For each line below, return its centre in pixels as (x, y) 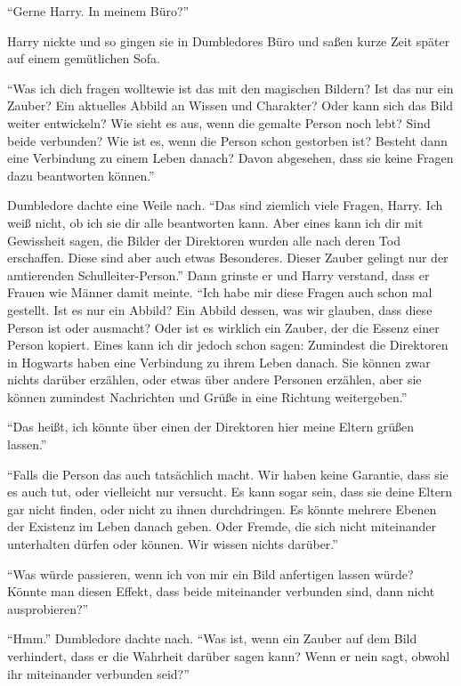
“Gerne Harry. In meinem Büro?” (98, 11)
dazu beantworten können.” (81, 175)
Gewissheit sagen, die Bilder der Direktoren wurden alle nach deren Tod (204, 240)
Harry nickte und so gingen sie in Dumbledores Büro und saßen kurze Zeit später (229, 40)
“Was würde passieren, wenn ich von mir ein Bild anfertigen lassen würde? (210, 573)
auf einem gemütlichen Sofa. (84, 58)
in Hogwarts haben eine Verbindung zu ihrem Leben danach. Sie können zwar (219, 362)
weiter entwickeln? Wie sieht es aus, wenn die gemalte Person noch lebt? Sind (219, 122)
